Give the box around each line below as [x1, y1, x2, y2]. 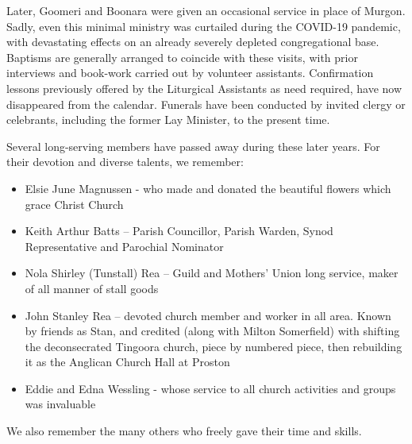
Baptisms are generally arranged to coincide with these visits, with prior [6, 48, 358, 65]
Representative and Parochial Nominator [25, 237, 224, 254]
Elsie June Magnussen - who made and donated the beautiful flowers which [25, 180, 391, 196]
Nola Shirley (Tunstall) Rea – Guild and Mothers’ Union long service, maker [25, 264, 399, 281]
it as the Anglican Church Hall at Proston [25, 353, 230, 370]
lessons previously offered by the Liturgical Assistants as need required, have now [6, 79, 402, 96]
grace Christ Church [25, 195, 124, 212]
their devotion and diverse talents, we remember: [6, 153, 244, 170]
